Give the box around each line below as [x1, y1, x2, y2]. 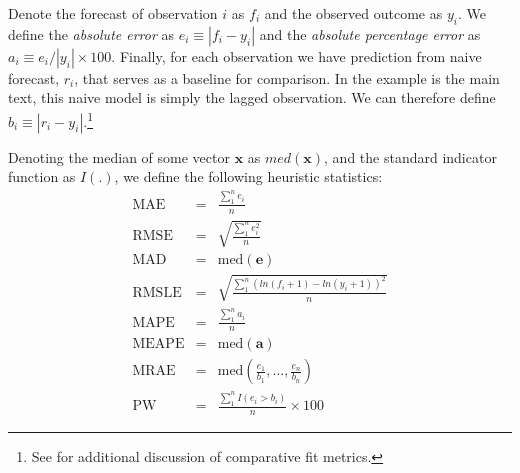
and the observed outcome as [264, 3, 443, 23]
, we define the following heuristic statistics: [114, 166, 383, 187]
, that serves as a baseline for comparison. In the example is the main [74, 67, 500, 88]
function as [8, 166, 76, 187]
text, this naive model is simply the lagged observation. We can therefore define [8, 87, 496, 108]
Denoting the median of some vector [8, 146, 230, 167]
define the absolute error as [8, 23, 175, 44]
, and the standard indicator [324, 146, 497, 167]
